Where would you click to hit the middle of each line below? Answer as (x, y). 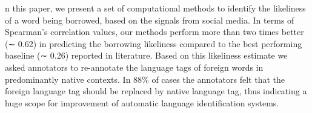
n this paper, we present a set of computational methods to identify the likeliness (155, 8)
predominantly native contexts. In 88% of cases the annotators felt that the (145, 79)
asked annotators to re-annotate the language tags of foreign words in (134, 67)
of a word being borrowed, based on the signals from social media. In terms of (150, 20)
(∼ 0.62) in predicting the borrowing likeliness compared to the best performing (154, 43)
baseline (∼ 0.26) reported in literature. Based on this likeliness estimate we (146, 55)
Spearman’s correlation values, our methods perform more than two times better (154, 32)
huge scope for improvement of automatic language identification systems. (142, 102)
